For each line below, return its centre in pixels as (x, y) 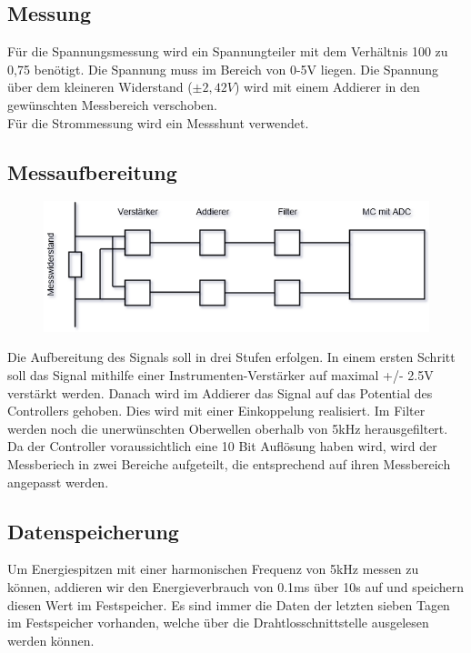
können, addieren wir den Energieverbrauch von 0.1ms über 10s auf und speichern (236, 586)
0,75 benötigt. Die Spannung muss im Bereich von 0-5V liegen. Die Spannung (223, 69)
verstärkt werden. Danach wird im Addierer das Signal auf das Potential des (220, 392)
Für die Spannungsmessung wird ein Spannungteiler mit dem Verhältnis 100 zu (228, 51)
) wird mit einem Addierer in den (327, 87)
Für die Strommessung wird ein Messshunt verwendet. (158, 122)
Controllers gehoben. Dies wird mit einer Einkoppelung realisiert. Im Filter (216, 411)
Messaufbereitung (92, 171)
